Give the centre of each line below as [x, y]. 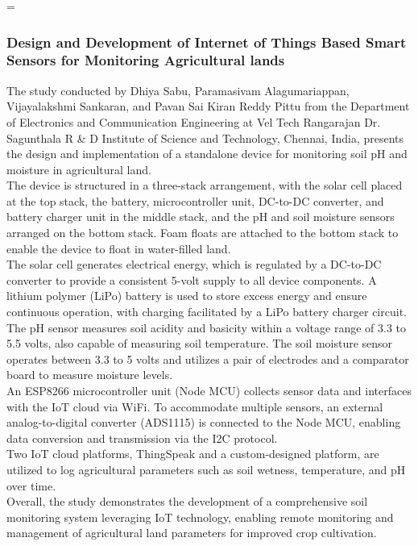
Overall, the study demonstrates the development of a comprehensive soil [187, 501]
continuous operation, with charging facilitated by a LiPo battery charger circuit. [207, 312]
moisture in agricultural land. [79, 169]
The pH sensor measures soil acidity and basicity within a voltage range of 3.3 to [206, 327]
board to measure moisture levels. [90, 375]
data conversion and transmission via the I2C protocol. [142, 438]
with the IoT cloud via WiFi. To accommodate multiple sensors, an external [195, 406]
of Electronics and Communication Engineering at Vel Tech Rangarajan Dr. [194, 121]
